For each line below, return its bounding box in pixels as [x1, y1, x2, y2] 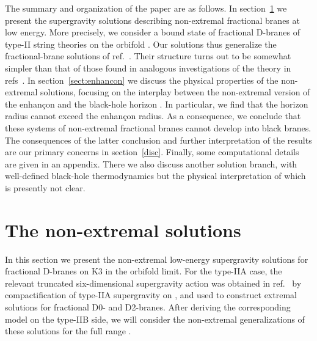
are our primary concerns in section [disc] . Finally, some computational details [5, 145, 299, 158]
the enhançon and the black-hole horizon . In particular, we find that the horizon [5, 97, 308, 110]
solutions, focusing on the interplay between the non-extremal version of [40, 86, 310, 98]
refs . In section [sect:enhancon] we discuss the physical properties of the [5, 73, 279, 86]
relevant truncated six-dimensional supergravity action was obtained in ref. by [5, 276, 302, 289]
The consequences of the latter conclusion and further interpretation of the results [5, 133, 312, 146]
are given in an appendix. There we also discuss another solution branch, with [5, 157, 297, 170]
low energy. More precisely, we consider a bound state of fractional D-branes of [5, 26, 300, 38]
